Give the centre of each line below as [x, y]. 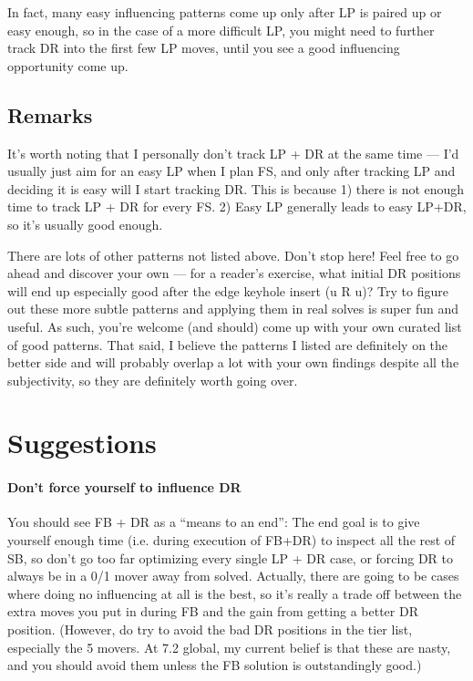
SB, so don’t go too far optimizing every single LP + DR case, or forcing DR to [231, 557]
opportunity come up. [68, 65]
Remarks [50, 114]
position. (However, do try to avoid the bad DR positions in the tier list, [210, 629]
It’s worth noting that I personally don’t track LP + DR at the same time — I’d [233, 153]
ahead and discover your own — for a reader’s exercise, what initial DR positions [234, 273]
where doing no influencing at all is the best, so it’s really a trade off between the [235, 593]
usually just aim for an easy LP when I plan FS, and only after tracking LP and [231, 171]
